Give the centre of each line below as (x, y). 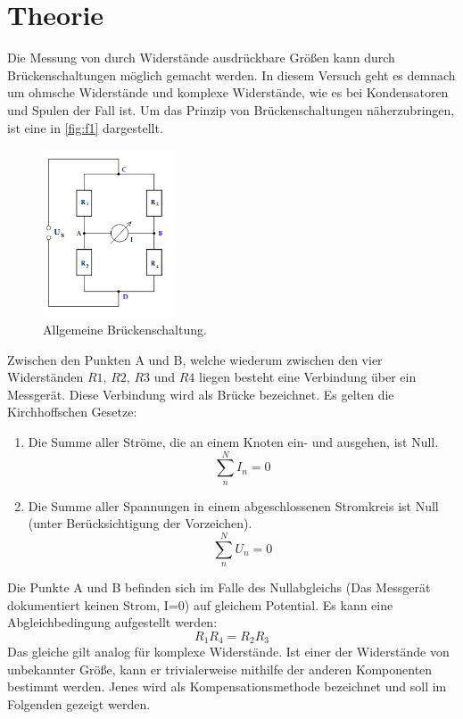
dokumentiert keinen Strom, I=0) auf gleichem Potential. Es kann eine (200, 604)
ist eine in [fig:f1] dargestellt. (85, 127)
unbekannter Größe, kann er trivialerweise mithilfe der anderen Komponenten (220, 669)
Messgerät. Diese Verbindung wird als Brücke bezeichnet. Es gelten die (201, 394)
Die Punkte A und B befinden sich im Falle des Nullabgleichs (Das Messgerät (219, 587)
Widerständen (45, 377)
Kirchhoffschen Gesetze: (72, 412)
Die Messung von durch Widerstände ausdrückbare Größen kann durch (201, 58)
